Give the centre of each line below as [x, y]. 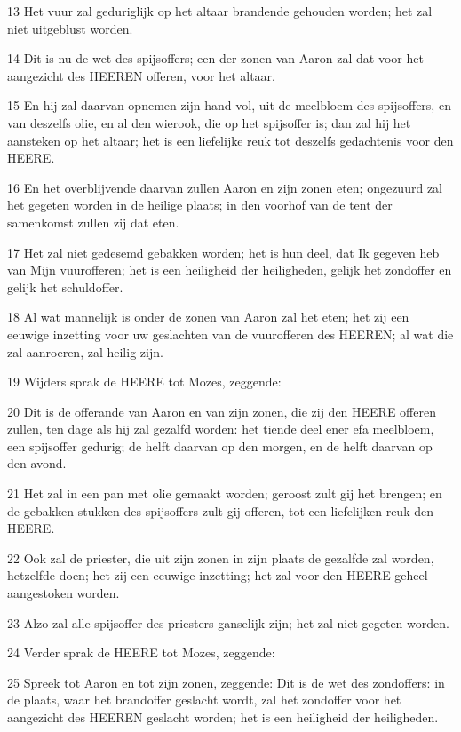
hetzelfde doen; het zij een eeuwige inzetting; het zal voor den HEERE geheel [218, 575]
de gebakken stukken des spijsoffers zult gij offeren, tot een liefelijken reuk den [220, 510]
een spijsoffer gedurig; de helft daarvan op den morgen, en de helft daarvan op [220, 446]
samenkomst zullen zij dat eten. [93, 222]
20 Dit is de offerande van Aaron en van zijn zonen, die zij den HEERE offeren [222, 411]
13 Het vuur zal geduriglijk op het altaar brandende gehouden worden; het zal [220, 11]
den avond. [37, 463]
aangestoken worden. [64, 593]
